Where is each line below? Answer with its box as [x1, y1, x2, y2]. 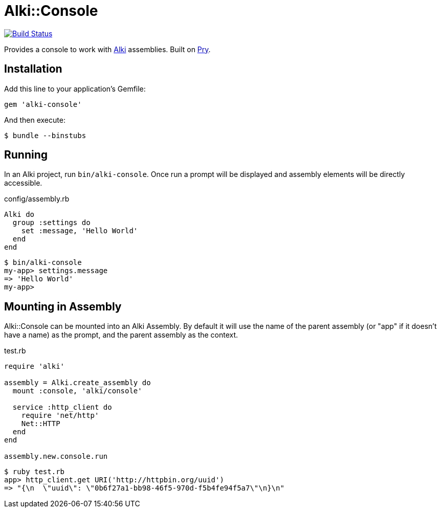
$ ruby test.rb [4, 468, 65, 476]
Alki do [4, 210, 35, 219]
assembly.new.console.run [4, 452, 108, 461]
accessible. [4, 179, 42, 188]
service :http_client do [12, 403, 112, 412]
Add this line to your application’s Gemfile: [4, 84, 146, 93]
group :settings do [12, 218, 91, 227]
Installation [4, 62, 62, 76]
